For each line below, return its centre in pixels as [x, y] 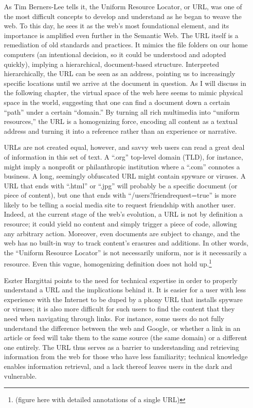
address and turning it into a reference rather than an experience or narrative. [120, 131]
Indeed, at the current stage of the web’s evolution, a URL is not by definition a [124, 214]
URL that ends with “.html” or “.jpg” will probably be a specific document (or [121, 185]
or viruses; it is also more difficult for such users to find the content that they [119, 309]
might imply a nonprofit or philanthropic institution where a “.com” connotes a [122, 166]
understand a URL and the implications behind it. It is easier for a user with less [125, 290]
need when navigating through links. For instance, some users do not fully [114, 318]
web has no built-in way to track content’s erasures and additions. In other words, [126, 243]
